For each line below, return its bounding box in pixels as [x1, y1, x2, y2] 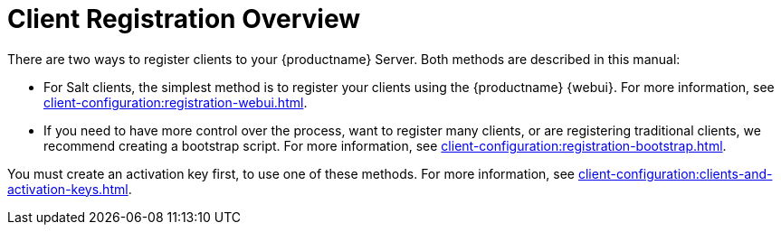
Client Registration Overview [7, 4, 361, 34]
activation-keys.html [7, 181, 129, 197]
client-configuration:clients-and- [577, 165, 773, 181]
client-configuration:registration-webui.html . [43, 94, 308, 110]
